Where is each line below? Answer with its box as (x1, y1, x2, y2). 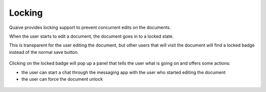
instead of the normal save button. (9, 49, 79, 55)
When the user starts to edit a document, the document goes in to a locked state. (9, 33, 174, 39)
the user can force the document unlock (21, 76, 103, 82)
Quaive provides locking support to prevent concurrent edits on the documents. (9, 24, 171, 30)
